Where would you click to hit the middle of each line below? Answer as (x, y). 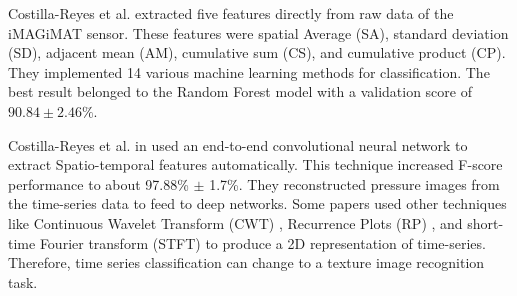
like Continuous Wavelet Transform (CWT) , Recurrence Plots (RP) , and (235, 222)
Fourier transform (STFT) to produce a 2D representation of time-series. (262, 242)
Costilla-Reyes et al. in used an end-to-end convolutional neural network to (238, 144)
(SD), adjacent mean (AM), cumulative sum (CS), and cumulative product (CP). (257, 52)
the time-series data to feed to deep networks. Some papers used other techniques (257, 203)
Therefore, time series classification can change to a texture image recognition (246, 262)
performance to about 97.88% (98, 183)
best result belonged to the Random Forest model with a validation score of (240, 91)
